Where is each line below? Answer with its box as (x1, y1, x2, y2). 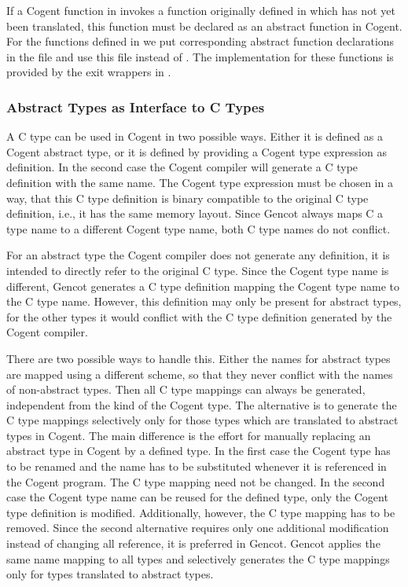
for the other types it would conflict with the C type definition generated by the (6, 308, 392, 325)
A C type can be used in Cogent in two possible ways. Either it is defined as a (6, 128, 383, 145)
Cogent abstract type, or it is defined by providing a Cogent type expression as (6, 143, 387, 160)
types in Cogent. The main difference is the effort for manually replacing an (6, 427, 371, 443)
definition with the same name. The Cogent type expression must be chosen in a (6, 174, 393, 190)
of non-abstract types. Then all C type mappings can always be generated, (6, 381, 366, 398)
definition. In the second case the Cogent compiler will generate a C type (6, 159, 358, 175)
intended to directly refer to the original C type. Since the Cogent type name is (6, 262, 389, 278)
